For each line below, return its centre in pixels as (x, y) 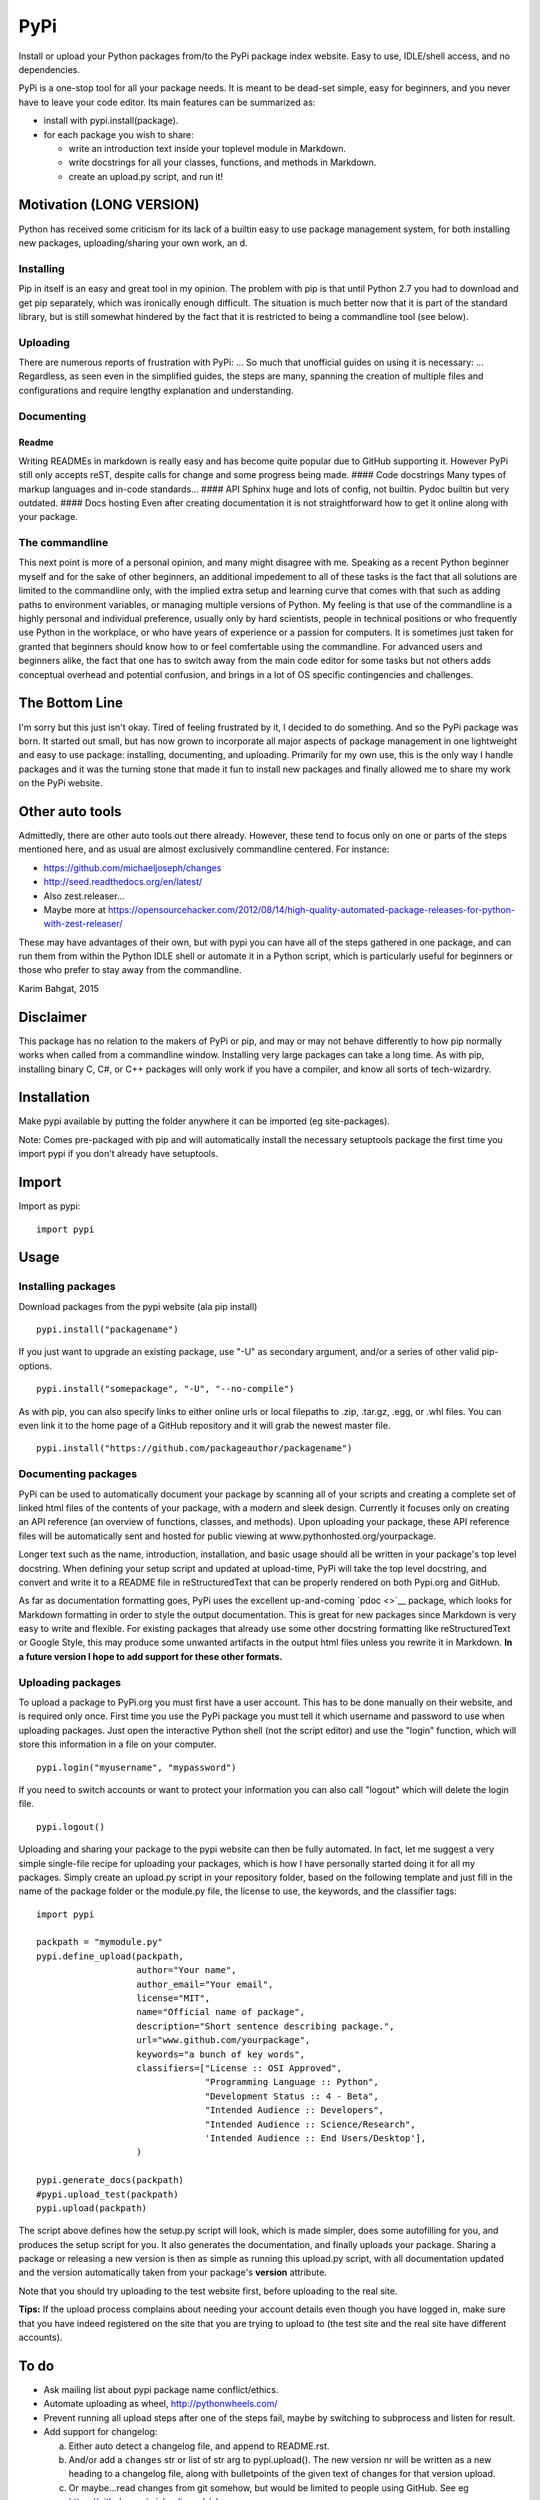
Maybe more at (75, 909)
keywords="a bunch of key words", (220, 2054)
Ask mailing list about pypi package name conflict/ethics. (161, 2389)
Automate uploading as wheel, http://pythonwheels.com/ (161, 2404)
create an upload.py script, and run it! (146, 176)
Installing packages (67, 1287)
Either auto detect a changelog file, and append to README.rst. (199, 2446)
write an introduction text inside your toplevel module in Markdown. (207, 148)
